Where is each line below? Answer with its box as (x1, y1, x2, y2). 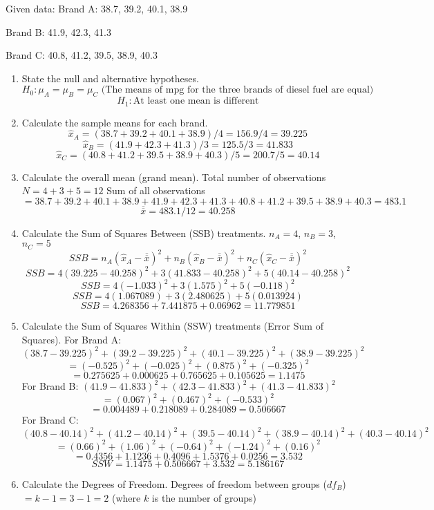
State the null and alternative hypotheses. (21, 70, 199, 85)
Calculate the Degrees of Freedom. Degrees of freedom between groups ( (21, 476, 327, 491)
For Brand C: (21, 413, 79, 427)
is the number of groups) (151, 490, 256, 504)
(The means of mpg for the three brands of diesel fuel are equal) (101, 85, 374, 95)
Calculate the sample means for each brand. (21, 115, 208, 129)
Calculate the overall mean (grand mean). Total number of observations (21, 169, 326, 184)
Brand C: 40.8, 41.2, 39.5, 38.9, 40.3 (6, 48, 158, 62)
